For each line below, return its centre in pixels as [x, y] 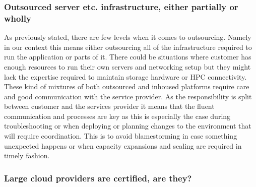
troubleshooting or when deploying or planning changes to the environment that [128, 126]
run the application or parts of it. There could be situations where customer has [128, 57]
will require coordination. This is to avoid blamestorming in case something [121, 136]
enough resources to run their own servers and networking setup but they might [127, 66]
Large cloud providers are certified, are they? [98, 178]
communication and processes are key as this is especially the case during [117, 116]
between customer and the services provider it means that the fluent [109, 106]
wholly [18, 18]
